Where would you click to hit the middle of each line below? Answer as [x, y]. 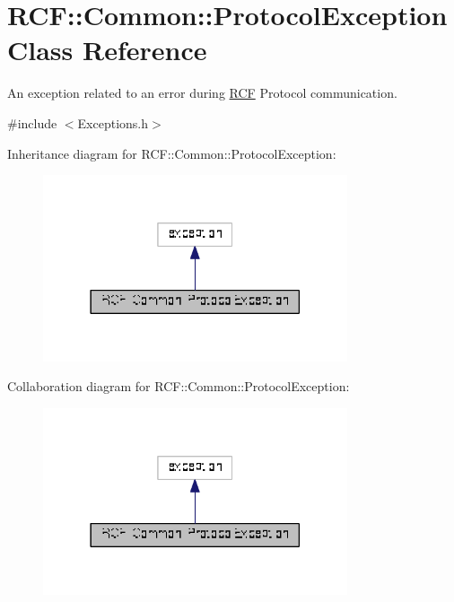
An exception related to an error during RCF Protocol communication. [202, 93]
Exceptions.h [113, 122]
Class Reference [107, 50]
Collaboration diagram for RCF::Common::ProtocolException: [179, 386]
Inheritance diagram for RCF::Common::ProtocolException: [172, 153]
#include [32, 122]
